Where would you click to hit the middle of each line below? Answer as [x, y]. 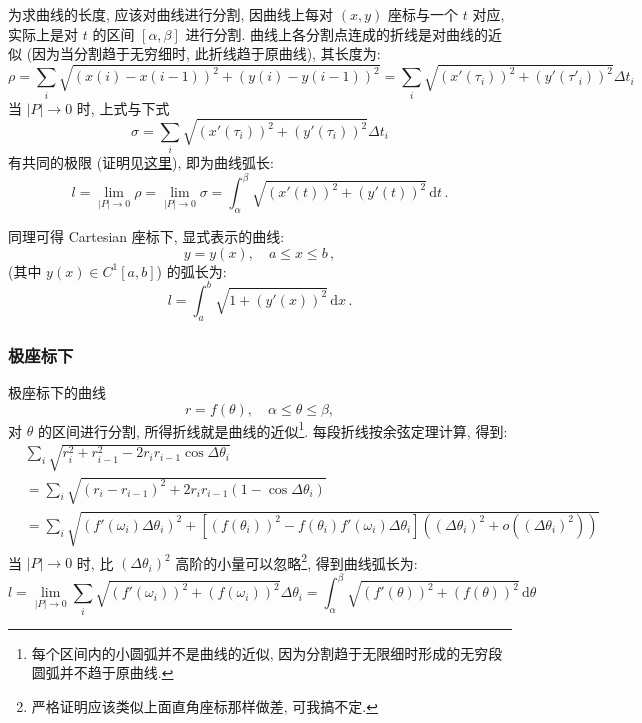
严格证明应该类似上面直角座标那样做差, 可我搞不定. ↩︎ [204, 705]
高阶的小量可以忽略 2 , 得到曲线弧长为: [296, 561]
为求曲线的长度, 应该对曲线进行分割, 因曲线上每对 [171, 14]
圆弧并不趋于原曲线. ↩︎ [102, 672]
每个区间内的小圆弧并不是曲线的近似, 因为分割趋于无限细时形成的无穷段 [267, 652]
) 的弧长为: [191, 270]
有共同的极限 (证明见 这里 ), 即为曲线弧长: [141, 162]
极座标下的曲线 [57, 391]
